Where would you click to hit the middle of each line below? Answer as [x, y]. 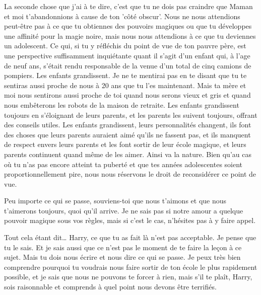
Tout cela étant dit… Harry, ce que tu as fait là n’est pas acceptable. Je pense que [130, 237]
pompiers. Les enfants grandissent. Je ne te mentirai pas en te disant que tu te [125, 75]
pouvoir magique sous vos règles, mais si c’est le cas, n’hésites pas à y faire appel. [130, 220]
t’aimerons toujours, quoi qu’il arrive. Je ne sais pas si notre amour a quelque [124, 210]
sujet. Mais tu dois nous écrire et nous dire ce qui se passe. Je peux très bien [122, 257]
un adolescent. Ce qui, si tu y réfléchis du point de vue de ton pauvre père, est [125, 46]
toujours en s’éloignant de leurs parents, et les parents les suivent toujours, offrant [131, 115]
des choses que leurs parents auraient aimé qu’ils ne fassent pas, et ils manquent [127, 134]
